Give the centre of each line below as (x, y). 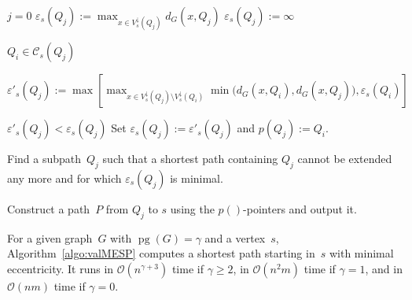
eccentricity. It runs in (61, 268)
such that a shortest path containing (190, 159)
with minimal (361, 253)
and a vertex (235, 237)
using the (192, 208)
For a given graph (50, 237)
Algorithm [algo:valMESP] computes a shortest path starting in (161, 253)
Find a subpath (44, 159)
